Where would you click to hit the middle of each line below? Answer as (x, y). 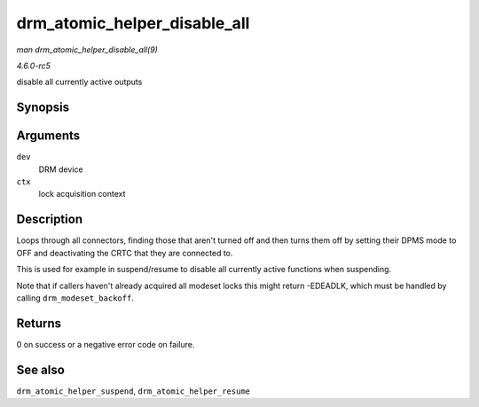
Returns (39, 323)
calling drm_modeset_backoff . (75, 298)
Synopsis (43, 108)
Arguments (48, 136)
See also (41, 369)
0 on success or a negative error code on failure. (106, 344)
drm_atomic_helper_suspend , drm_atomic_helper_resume (133, 391)
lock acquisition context (82, 194)
